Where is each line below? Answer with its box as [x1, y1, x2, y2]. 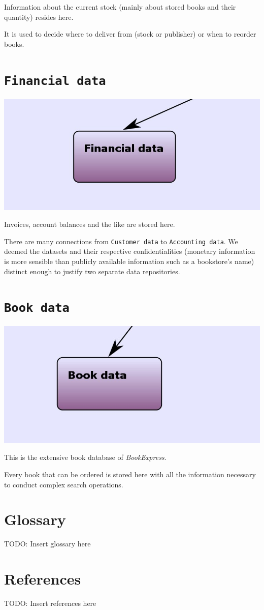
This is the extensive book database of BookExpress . [4, 452, 167, 462]
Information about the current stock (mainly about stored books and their [4, 2, 236, 12]
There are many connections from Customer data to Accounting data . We [4, 236, 238, 246]
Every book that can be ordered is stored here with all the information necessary [4, 469, 256, 479]
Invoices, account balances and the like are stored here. [4, 219, 175, 229]
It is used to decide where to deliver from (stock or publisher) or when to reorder [4, 28, 256, 39]
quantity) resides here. [4, 11, 74, 22]
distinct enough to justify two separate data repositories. [4, 266, 180, 276]
